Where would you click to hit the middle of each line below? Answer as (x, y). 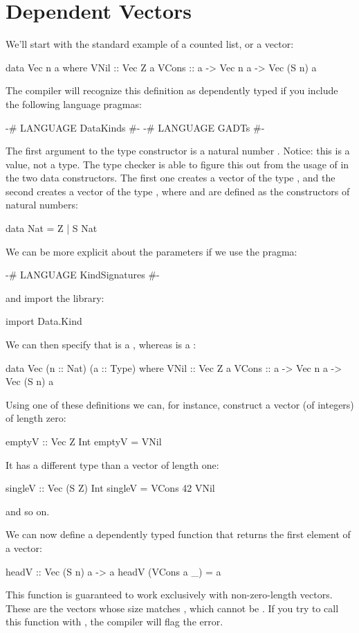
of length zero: (36, 418)
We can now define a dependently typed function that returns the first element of (178, 534)
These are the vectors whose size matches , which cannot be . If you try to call (172, 608)
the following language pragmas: (74, 104)
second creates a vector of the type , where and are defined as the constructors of (178, 191)
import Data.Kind (44, 321)
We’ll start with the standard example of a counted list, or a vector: (150, 44)
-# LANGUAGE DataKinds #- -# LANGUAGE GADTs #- (135, 127)
